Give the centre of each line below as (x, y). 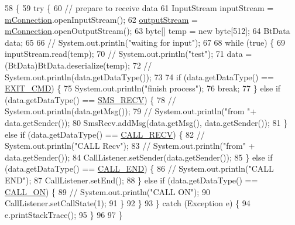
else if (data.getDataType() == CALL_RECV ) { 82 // (105, 134)
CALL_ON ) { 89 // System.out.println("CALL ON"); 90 (107, 191)
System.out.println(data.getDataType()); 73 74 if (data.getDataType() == (139, 76)
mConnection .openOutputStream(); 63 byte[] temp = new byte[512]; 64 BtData (147, 31)
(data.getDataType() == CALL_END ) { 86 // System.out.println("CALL (139, 168)
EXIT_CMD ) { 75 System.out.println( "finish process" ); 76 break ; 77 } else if (143, 88)
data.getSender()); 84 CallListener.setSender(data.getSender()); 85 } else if (139, 157)
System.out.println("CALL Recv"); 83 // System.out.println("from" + (130, 146)
